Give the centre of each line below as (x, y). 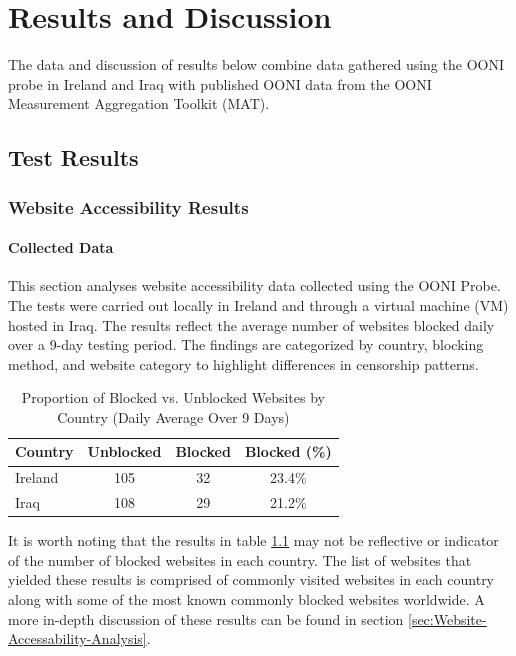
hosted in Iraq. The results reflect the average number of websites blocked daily (251, 324)
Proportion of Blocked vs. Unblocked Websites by (173, 397)
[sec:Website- (447, 618)
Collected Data (61, 247)
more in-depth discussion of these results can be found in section (206, 618)
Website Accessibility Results (128, 206)
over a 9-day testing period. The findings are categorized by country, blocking (246, 344)
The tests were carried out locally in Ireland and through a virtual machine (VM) (258, 304)
